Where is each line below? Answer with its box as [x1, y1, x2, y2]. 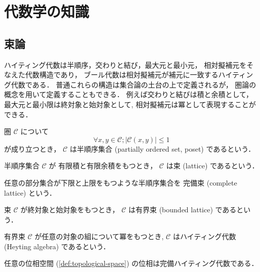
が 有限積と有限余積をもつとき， [49, 160, 157, 171]
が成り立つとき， [4, 143, 61, 154]
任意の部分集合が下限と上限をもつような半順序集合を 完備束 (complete [4, 177, 237, 188]
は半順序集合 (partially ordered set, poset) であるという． [70, 143, 255, 154]
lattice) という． [4, 187, 57, 198]
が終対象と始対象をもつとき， [20, 204, 119, 215]
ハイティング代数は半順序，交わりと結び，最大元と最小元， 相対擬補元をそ [4, 59, 254, 70]
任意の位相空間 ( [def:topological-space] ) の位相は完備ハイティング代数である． [4, 258, 258, 268]
